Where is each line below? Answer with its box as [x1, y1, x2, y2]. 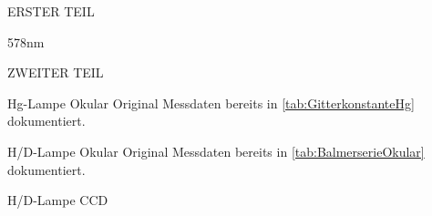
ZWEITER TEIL [7, 63, 104, 82]
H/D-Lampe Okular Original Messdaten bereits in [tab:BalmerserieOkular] [7, 141, 425, 160]
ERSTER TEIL [7, 2, 95, 20]
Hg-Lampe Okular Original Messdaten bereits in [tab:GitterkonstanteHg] [7, 93, 415, 112]
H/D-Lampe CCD [7, 190, 108, 210]
